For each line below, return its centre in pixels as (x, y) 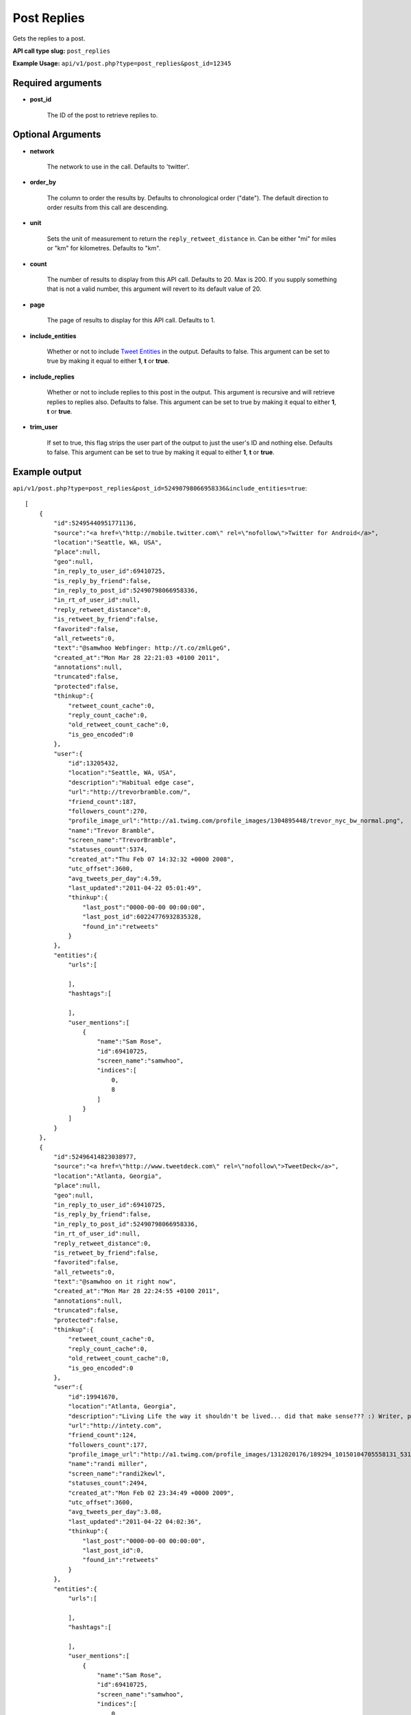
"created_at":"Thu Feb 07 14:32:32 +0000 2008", (151, 859)
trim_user (44, 427)
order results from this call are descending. (108, 208)
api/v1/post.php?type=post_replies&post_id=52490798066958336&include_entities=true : (160, 488)
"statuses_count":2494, (108, 1483)
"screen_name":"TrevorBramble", (123, 840)
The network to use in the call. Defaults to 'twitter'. (118, 166)
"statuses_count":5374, (108, 850)
